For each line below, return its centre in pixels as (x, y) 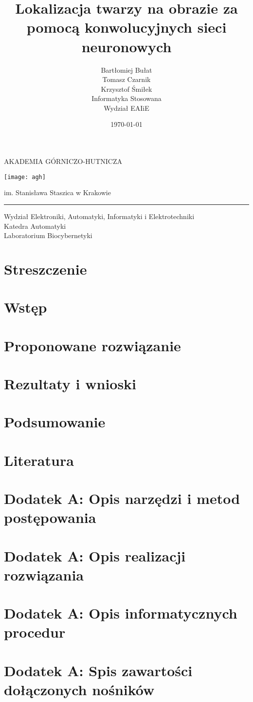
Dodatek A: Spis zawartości (98, 670)
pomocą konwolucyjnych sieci (126, 27)
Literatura (39, 460)
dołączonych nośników (79, 689)
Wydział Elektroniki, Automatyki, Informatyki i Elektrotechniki (99, 216)
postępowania (50, 517)
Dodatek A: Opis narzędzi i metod (122, 498)
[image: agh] (25, 177)
